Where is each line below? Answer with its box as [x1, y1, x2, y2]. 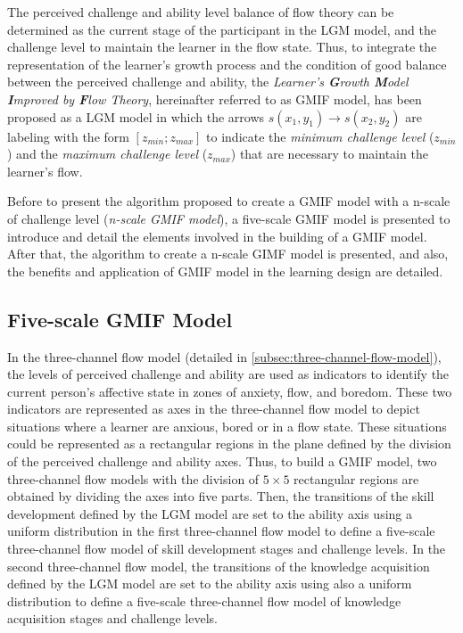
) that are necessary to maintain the [230, 144, 428, 163]
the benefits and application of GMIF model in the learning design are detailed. [7, 261, 443, 280]
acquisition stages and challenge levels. [7, 609, 218, 628]
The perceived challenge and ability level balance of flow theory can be [7, 3, 394, 21]
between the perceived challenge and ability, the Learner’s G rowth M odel [7, 72, 409, 91]
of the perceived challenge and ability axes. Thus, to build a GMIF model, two [7, 452, 437, 471]
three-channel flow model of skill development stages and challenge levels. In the [7, 539, 446, 558]
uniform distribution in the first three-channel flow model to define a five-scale [7, 522, 435, 540]
